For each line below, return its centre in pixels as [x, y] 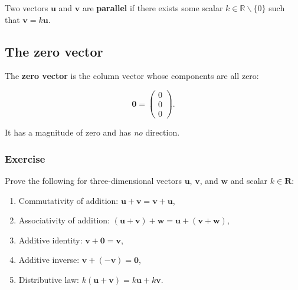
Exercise [25, 158]
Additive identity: [50, 240]
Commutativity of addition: [68, 200]
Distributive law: [49, 279]
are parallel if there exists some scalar [153, 8]
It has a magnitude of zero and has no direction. [92, 132]
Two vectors [27, 8]
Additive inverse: [49, 260]
